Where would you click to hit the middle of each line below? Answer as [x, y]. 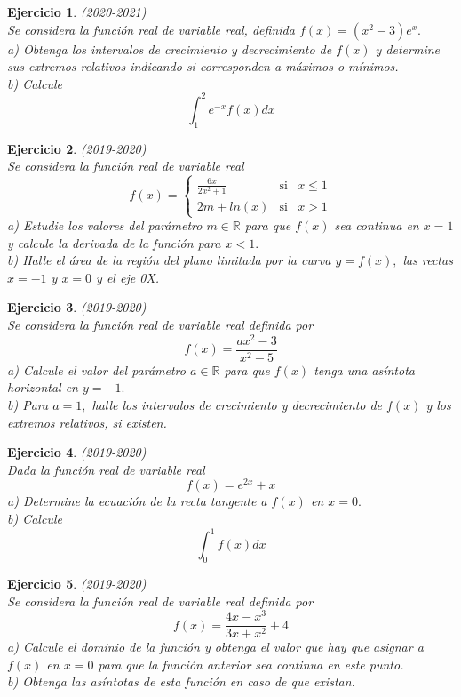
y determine [408, 48]
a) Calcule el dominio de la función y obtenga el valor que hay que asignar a [215, 647]
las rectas [428, 260]
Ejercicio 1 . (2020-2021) [77, 12]
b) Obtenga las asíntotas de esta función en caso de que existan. [181, 681]
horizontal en [43, 387]
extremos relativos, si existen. [87, 422]
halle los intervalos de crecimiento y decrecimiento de [237, 404]
